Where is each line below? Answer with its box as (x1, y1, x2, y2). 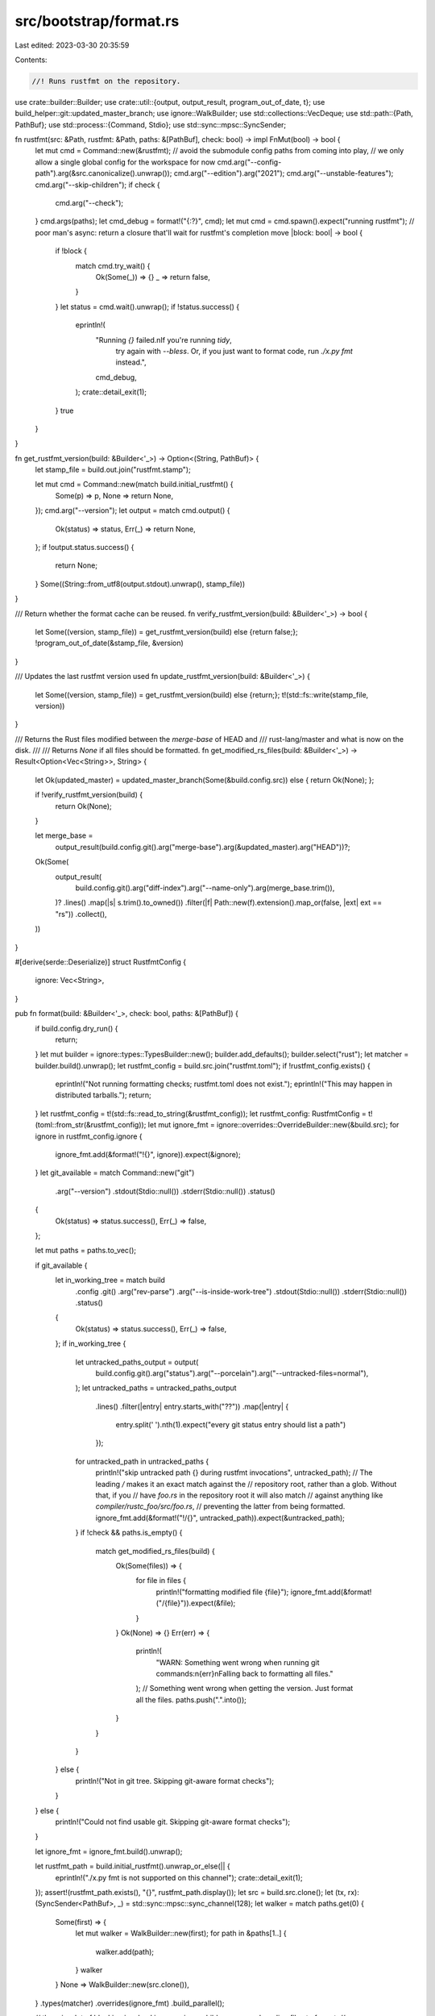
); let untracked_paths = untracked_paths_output (75, 1383, 237, 1393)
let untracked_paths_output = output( (75, 1357, 199, 1367)
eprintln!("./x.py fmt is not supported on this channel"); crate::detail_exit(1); (55, 1872, 304, 1882)
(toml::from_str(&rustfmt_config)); (35, 1120, 147, 1130)
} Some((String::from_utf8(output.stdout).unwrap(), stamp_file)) (35, 579, 246, 589)
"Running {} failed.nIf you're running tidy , (95, 335, 233, 344)
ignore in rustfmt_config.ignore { (35, 1131, 143, 1141)
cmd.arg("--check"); (55, 198, 124, 208)
